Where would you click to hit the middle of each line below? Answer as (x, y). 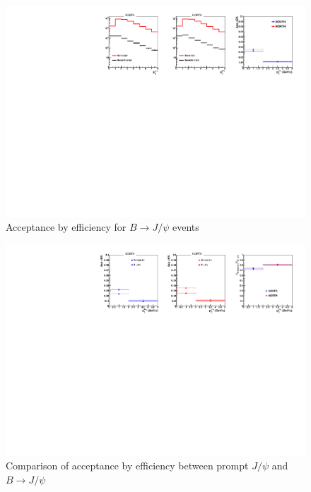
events (186, 227)
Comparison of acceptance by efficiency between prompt (127, 466)
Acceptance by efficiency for (66, 227)
